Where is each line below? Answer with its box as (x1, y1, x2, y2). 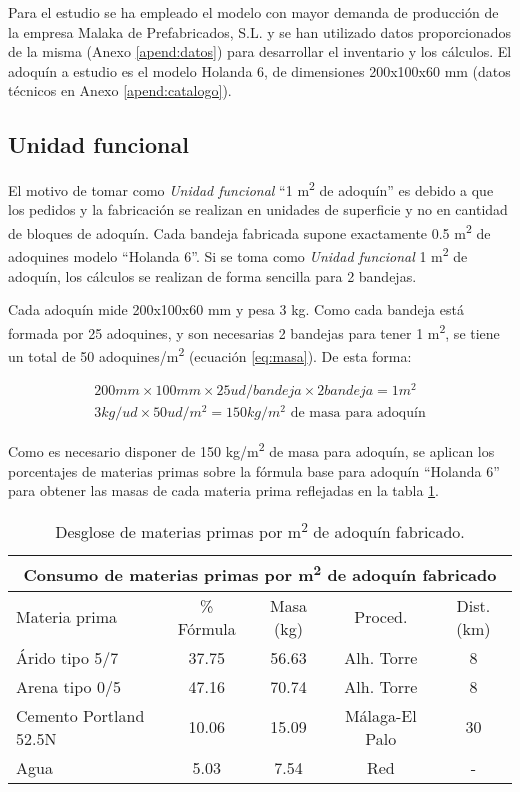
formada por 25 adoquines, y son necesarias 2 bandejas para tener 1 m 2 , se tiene (8, 319, 500, 343)
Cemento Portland (16, 703, 145, 727)
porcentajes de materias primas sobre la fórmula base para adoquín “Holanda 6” (8, 460, 500, 481)
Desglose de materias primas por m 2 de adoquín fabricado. (55, 516, 465, 544)
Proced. (354, 605, 408, 629)
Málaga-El (344, 703, 417, 727)
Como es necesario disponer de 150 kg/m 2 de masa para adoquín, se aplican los (8, 438, 495, 462)
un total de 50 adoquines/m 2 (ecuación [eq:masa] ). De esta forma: (8, 342, 412, 366)
